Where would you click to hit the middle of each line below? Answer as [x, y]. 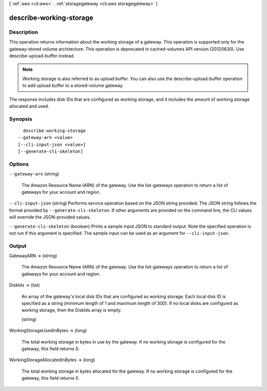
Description [23, 32]
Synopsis [21, 119]
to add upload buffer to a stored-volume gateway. [73, 86]
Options [19, 164]
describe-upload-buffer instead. [42, 56]
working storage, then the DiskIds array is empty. [72, 310]
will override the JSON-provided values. [50, 217]
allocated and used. [29, 106]
